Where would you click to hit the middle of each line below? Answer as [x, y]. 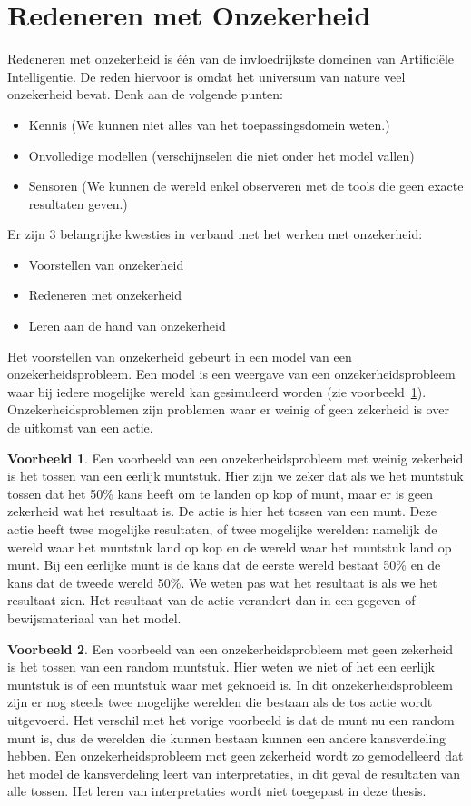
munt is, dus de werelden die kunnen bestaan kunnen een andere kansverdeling [227, 737]
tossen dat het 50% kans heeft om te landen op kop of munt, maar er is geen [220, 493]
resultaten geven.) [78, 203]
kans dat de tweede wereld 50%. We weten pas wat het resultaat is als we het [222, 582]
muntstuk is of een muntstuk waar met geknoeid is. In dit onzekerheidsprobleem [230, 684]
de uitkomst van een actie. [80, 428]
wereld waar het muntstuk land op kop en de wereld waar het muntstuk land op [230, 547]
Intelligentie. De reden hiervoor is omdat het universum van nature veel [206, 76]
